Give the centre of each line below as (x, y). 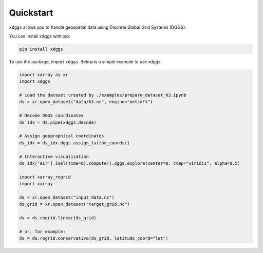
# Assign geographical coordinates (62, 136)
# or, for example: (42, 231)
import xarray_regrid (45, 177)
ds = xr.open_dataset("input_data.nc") (67, 197)
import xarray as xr (44, 75)
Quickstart (31, 13)
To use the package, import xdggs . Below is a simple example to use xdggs (85, 61)
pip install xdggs (41, 49)
